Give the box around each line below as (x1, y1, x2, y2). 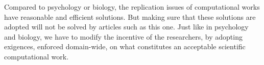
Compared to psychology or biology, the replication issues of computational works (4, 2, 260, 12)
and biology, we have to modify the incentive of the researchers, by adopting (4, 31, 243, 42)
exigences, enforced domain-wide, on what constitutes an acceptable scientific (4, 41, 246, 52)
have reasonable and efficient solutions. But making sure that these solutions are (4, 11, 256, 22)
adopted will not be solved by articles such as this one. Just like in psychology (4, 21, 249, 32)
